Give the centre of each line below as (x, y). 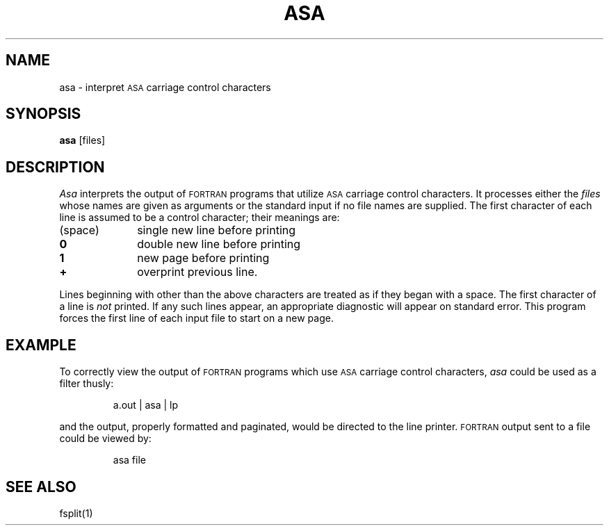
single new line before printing (217, 230)
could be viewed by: (105, 439)
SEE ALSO (41, 487)
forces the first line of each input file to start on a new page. (196, 318)
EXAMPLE (41, 345)
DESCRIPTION (55, 167)
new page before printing (203, 258)
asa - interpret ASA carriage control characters (165, 87)
